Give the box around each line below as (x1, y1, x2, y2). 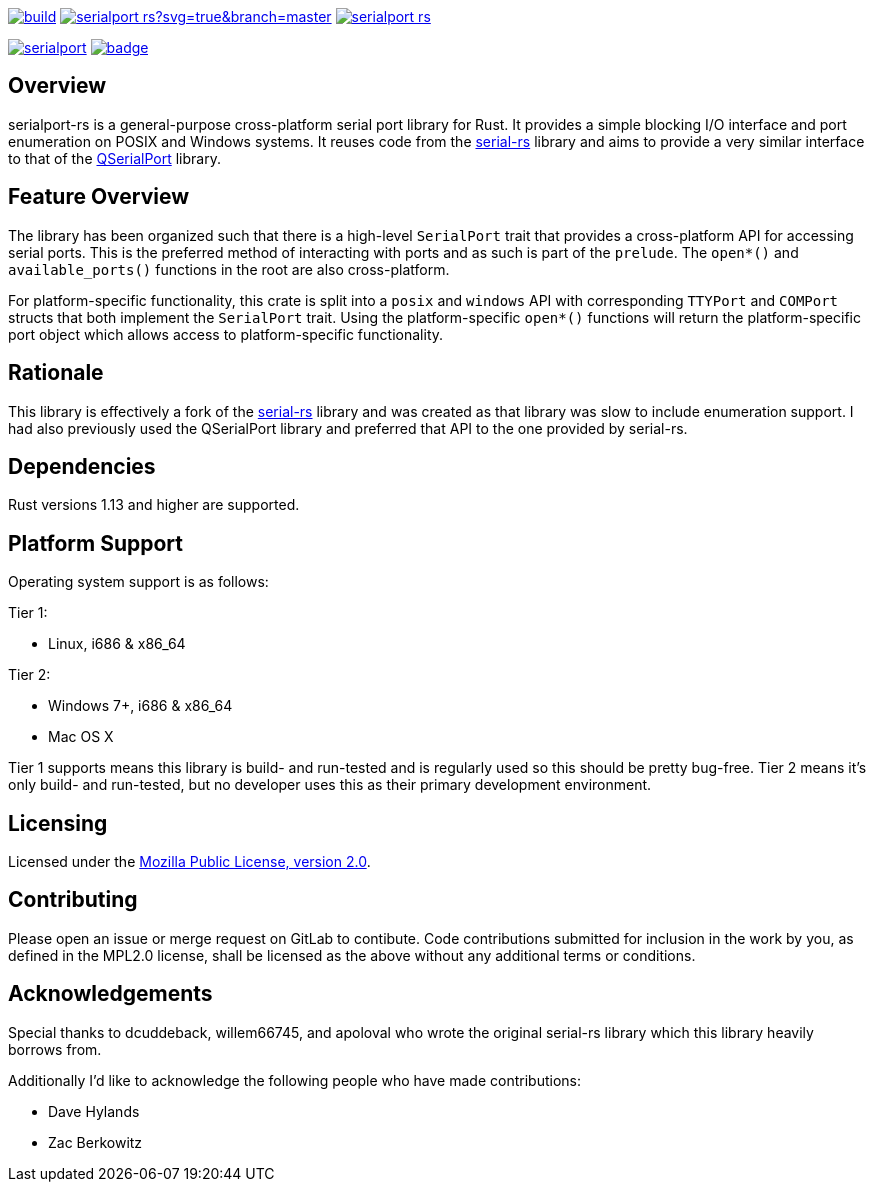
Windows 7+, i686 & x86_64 (48, 697, 233, 715)
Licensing (8, 810, 108, 836)
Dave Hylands (48, 1102, 140, 1120)
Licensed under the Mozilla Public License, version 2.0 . (8, 853, 371, 871)
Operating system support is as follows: (8, 573, 269, 591)
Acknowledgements (8, 981, 213, 1007)
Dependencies (8, 453, 156, 479)
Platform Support (8, 530, 183, 556)
